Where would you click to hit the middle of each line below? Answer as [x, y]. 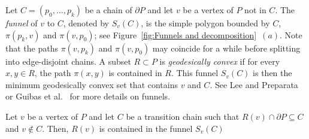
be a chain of [108, 10]
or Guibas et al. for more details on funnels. [88, 96]
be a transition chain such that [183, 116]
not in [255, 10]
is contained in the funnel [146, 128]
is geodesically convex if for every [220, 61]
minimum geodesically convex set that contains [92, 84]
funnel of [22, 23]
